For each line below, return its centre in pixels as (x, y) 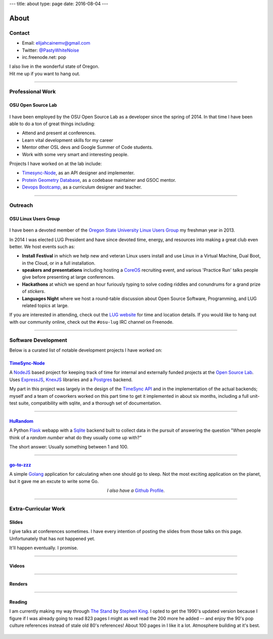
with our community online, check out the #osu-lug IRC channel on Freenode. (92, 322)
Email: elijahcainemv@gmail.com (56, 43)
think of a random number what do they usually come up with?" (76, 437)
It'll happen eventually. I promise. (44, 548)
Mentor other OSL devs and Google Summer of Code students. (87, 147)
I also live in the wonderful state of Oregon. (54, 66)
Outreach (21, 205)
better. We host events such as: (42, 246)
